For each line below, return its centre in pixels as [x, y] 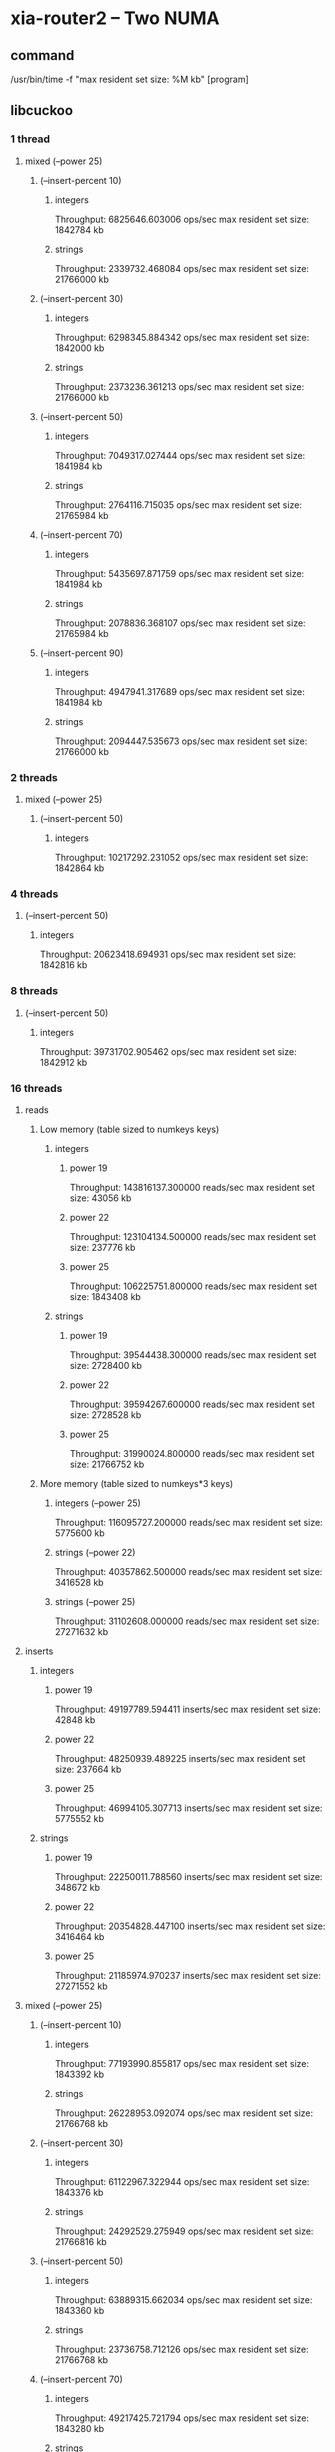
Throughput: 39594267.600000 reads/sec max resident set [192, 1404]
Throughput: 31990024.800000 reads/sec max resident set [192, 1453]
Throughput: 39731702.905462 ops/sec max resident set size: [168, 1051]
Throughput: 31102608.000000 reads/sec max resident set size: [187, 1621]
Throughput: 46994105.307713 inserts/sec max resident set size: [188, 1808]
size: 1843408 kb [105, 1296]
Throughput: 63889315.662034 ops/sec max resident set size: [183, 2299]
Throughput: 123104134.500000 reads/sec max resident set [193, 1236]
